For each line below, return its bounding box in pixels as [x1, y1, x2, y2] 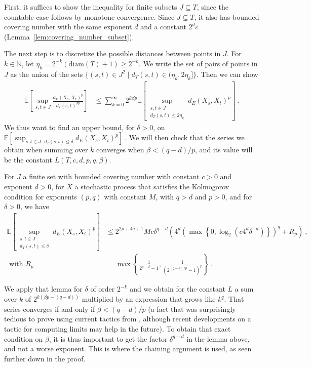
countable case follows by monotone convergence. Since [4, 11, 175, 22]
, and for [225, 191, 252, 201]
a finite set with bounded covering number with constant [23, 171, 200, 182]
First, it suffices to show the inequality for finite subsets [4, 2, 177, 12]
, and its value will [195, 144, 253, 155]
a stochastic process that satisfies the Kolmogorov [74, 181, 229, 192]
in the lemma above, [186, 333, 250, 344]
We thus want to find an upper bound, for [4, 121, 135, 132]
